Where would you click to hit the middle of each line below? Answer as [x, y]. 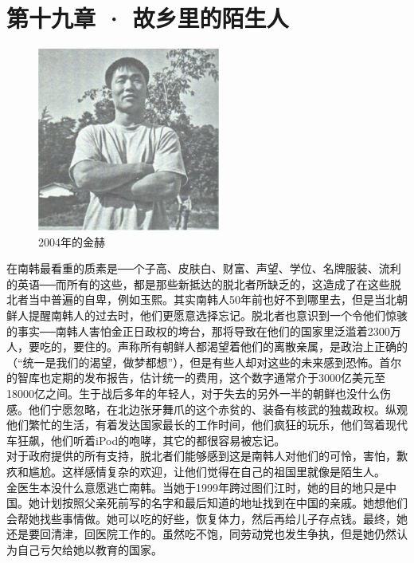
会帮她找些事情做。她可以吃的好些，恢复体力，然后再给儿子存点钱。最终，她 [207, 518]
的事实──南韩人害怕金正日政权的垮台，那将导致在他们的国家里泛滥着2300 [198, 331]
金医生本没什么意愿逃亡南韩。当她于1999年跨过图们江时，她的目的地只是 [196, 487]
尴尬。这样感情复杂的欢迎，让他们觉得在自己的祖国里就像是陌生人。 [207, 471]
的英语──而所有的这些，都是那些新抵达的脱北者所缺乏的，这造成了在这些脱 [204, 283]
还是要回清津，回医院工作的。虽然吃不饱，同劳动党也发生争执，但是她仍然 [201, 534]
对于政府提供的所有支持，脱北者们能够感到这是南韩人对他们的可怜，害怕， [201, 456]
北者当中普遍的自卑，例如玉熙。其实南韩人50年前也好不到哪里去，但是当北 [201, 299]
